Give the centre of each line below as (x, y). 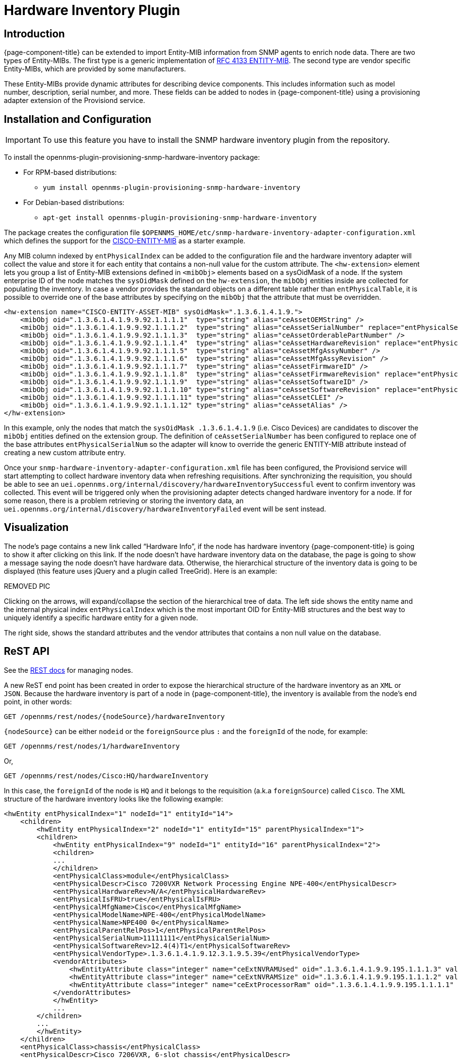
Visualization (36, 528)
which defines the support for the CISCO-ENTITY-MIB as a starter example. (125, 241)
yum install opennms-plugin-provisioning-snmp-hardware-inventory (172, 188)
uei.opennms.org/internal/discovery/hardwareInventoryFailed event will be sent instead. (165, 509)
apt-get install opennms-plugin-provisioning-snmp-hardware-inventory (180, 218)
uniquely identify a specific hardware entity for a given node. (101, 617)
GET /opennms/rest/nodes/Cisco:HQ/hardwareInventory (106, 776)
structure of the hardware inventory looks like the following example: (114, 799)
